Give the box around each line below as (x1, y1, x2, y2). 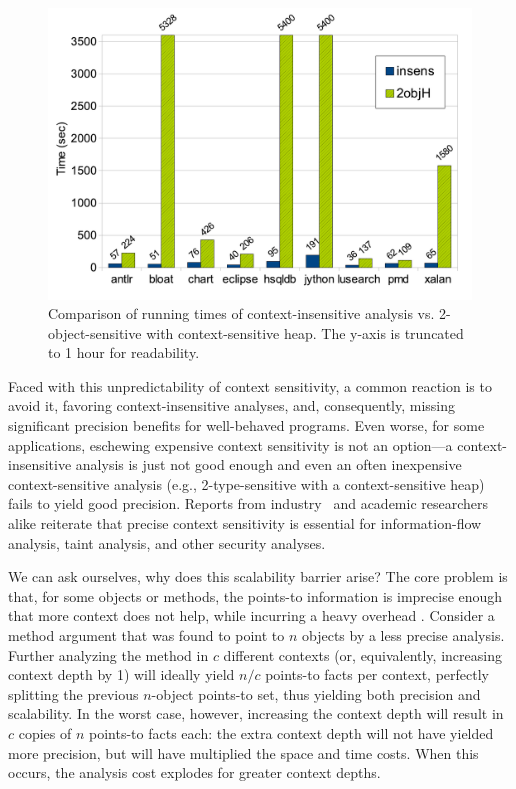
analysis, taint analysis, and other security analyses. (8, 532, 326, 553)
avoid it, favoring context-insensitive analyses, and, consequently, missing (8, 395, 456, 416)
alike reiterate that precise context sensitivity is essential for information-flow (8, 513, 482, 534)
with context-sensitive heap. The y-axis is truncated (146, 322, 464, 343)
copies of (18, 722, 72, 743)
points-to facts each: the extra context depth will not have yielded (89, 722, 494, 743)
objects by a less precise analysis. (301, 625, 505, 645)
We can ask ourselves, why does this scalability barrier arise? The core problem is (8, 566, 508, 587)
